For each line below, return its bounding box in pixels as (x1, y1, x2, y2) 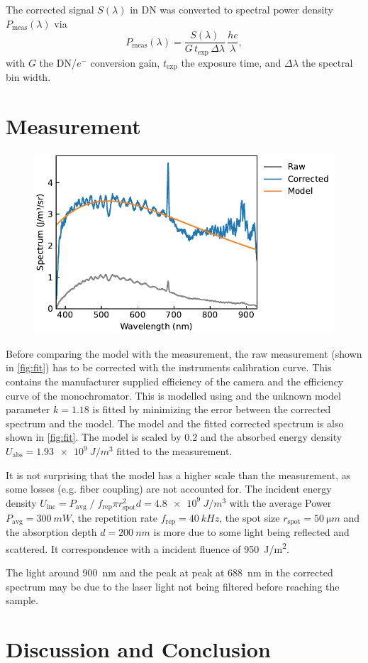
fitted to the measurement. (116, 444, 233, 459)
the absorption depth (6, 525, 97, 539)
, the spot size (219, 510, 280, 525)
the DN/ (39, 55, 77, 70)
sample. (6, 593, 38, 608)
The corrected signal (6, 2, 94, 16)
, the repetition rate (72, 510, 158, 525)
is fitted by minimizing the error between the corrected (92, 402, 331, 417)
